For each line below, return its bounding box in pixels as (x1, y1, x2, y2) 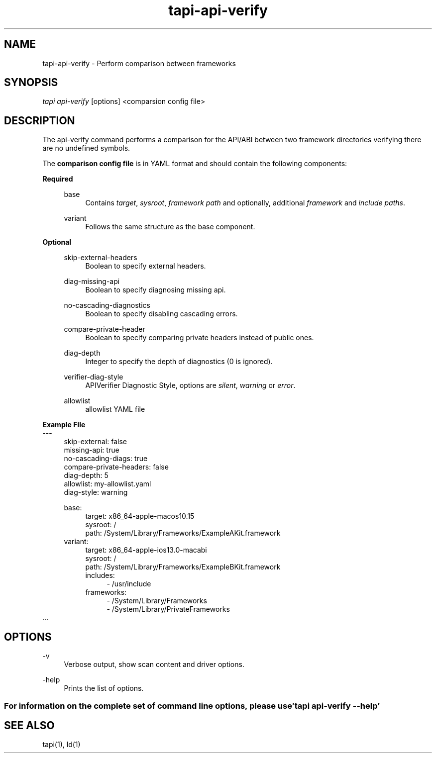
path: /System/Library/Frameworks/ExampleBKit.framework (85, 563, 281, 571)
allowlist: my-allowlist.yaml (64, 479, 151, 488)
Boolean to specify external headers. (85, 262, 206, 271)
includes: (85, 571, 115, 580)
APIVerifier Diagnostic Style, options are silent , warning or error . (85, 381, 296, 390)
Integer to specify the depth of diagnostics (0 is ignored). (85, 357, 273, 366)
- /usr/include (107, 579, 151, 588)
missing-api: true (64, 446, 119, 455)
